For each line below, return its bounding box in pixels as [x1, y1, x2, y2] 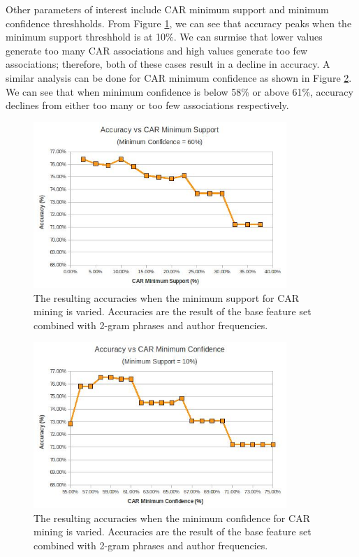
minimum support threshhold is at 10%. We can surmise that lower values [6, 29, 323, 44]
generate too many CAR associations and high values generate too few [6, 43, 308, 57]
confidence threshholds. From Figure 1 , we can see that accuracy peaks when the [6, 15, 352, 30]
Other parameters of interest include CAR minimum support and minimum [6, 2, 329, 16]
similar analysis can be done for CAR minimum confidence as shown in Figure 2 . [6, 70, 352, 85]
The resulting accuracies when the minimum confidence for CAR [34, 510, 310, 525]
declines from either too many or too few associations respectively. [6, 98, 289, 113]
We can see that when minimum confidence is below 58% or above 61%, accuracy [6, 84, 353, 99]
